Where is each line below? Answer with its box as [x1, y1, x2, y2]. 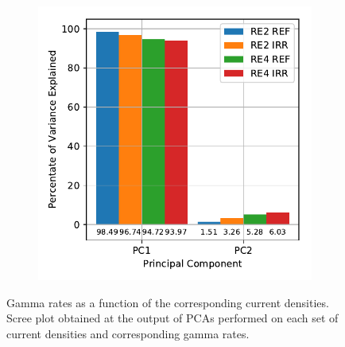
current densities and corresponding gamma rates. [6, 325, 250, 341]
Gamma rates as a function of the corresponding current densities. [6, 294, 329, 310]
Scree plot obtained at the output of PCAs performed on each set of [6, 310, 339, 326]
